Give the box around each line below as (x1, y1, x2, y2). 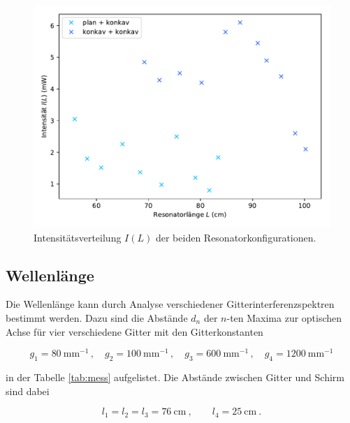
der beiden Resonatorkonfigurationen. (155, 230, 316, 244)
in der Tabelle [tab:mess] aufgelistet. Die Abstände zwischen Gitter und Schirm (6, 370, 344, 385)
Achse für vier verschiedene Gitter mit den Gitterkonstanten (6, 324, 263, 339)
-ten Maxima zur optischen (226, 310, 342, 325)
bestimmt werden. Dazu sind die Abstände (6, 310, 188, 325)
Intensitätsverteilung (34, 230, 122, 244)
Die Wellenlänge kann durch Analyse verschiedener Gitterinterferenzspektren (6, 297, 335, 311)
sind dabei (6, 383, 50, 398)
